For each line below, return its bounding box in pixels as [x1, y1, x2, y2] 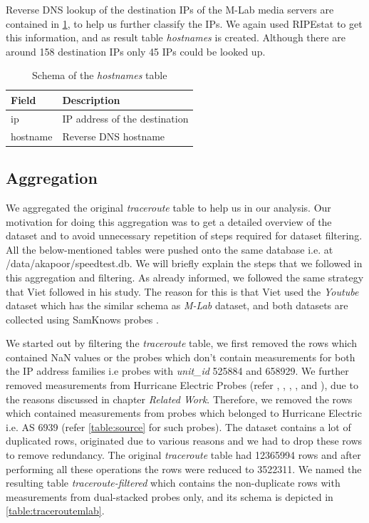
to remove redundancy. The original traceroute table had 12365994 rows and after [6, 447, 361, 462]
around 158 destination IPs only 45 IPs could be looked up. [6, 43, 266, 58]
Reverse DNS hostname [62, 128, 165, 143]
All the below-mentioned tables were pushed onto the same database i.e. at [6, 242, 333, 257]
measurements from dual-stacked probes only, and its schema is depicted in [6, 489, 333, 504]
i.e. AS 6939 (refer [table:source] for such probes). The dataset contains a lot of [6, 419, 351, 434]
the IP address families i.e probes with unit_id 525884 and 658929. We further [6, 363, 349, 378]
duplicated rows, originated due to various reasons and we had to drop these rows [6, 433, 363, 448]
